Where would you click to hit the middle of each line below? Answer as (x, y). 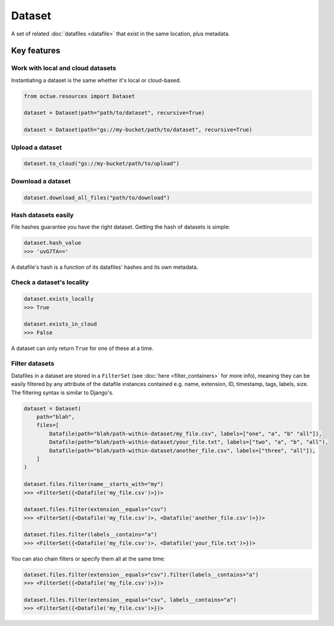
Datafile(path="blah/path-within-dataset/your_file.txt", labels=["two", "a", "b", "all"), (189, 442)
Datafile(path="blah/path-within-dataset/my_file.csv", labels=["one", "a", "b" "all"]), (185, 434)
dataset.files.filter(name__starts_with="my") (94, 484)
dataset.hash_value (52, 243)
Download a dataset (41, 181)
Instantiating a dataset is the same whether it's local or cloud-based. (96, 80)
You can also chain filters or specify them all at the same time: (88, 559)
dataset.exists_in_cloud (60, 324)
